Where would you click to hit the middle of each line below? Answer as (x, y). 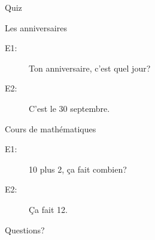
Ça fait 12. (48, 209)
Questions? (25, 229)
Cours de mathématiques (51, 128)
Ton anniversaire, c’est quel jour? (90, 68)
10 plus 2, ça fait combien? (78, 169)
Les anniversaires (36, 27)
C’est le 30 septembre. (69, 108)
